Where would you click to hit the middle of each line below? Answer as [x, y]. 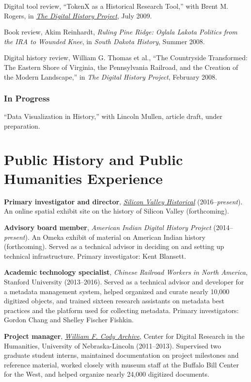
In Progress [27, 98]
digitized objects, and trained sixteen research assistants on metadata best [114, 301]
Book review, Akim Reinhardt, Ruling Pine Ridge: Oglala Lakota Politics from [121, 32]
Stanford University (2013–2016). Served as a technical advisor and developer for [124, 282]
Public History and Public [94, 159]
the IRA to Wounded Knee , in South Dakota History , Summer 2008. [104, 41]
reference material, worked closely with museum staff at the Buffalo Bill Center [121, 364]
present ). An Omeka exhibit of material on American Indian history [105, 237]
